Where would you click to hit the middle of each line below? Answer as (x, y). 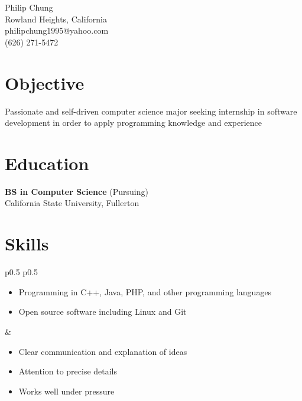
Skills (27, 244)
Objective (45, 82)
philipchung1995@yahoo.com (57, 30)
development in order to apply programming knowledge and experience (133, 123)
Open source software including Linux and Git (103, 312)
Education (47, 163)
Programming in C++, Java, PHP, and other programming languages (145, 291)
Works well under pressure (66, 391)
